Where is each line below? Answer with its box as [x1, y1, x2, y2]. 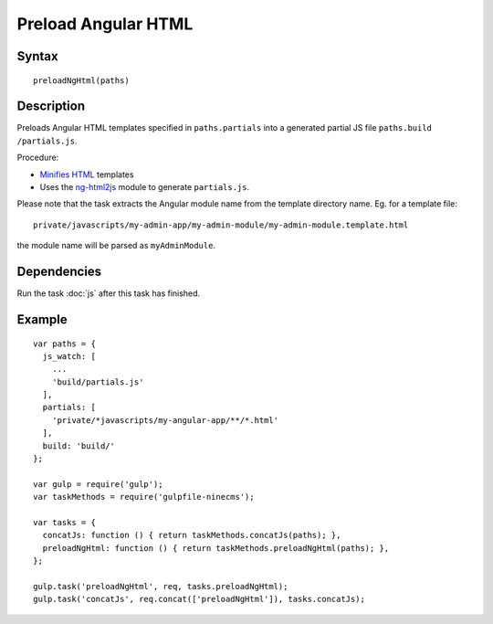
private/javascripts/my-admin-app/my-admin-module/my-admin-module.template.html [33, 219, 409, 230]
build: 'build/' [42, 440, 116, 451]
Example [16, 312, 68, 327]
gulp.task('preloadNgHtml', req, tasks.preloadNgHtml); [33, 581, 288, 591]
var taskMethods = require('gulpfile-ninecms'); [33, 492, 255, 502]
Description [16, 99, 86, 114]
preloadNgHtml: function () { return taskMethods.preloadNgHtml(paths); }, [42, 543, 390, 553]
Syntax [16, 48, 58, 64]
